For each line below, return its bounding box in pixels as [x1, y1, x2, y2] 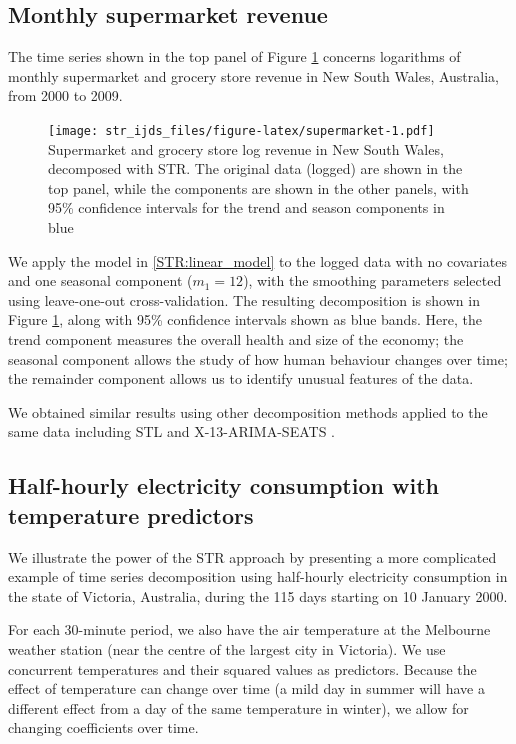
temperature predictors [8, 499, 254, 530]
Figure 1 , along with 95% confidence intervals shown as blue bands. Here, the [8, 309, 482, 330]
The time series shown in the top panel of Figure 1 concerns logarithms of [8, 46, 461, 67]
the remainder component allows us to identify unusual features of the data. [8, 368, 474, 389]
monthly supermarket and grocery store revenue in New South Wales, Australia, [8, 65, 499, 86]
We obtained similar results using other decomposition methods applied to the [8, 401, 488, 422]
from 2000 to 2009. [8, 85, 123, 106]
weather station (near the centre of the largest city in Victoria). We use [8, 638, 446, 659]
